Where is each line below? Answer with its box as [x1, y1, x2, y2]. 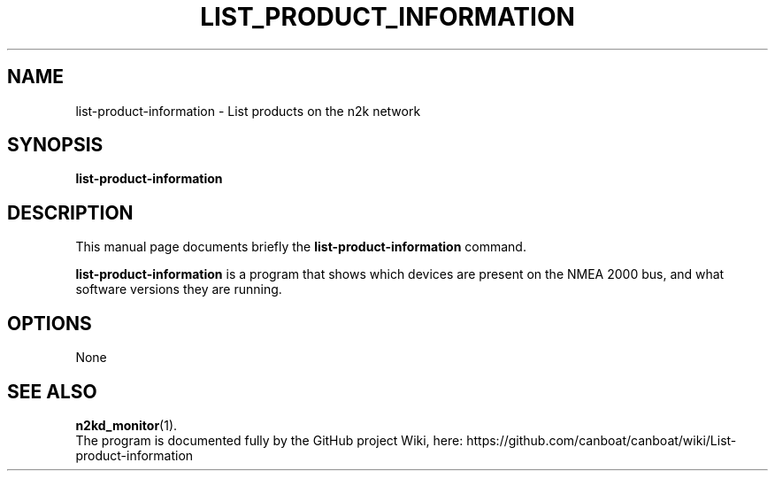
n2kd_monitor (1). [75, 417, 178, 433]
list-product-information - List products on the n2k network [75, 103, 421, 119]
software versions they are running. [75, 281, 282, 297]
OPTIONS [7, 312, 92, 335]
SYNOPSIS [7, 134, 104, 157]
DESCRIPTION [7, 201, 134, 224]
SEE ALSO [7, 380, 97, 403]
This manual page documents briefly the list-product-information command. [75, 239, 526, 255]
